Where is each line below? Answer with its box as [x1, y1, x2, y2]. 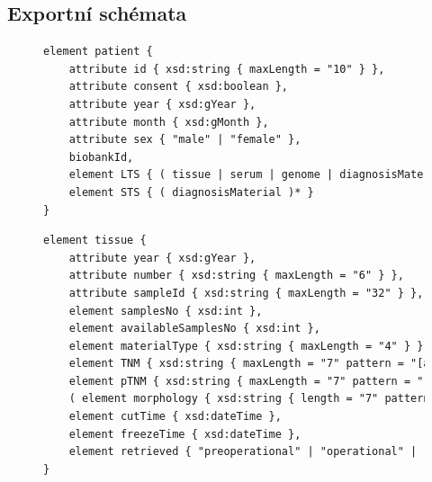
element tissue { [43, 234, 147, 247]
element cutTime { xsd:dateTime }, [68, 410, 282, 424]
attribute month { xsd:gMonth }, [68, 115, 269, 129]
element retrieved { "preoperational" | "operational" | [68, 445, 418, 459]
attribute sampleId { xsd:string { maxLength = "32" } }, [68, 286, 424, 299]
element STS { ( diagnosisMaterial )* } [68, 185, 314, 199]
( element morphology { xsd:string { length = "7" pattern [68, 392, 430, 406]
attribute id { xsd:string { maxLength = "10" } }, [68, 62, 385, 76]
